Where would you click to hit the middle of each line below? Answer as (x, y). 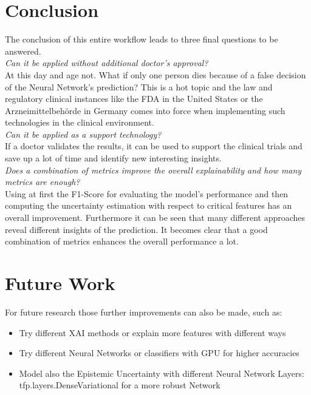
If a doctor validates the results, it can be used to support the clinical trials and (154, 146)
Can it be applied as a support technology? (83, 134)
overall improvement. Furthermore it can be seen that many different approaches (155, 218)
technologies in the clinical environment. (80, 122)
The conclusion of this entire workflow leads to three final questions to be (142, 39)
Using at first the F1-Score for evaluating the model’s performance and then (147, 193)
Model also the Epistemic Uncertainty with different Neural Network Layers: (162, 373)
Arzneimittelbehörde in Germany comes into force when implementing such (145, 110)
